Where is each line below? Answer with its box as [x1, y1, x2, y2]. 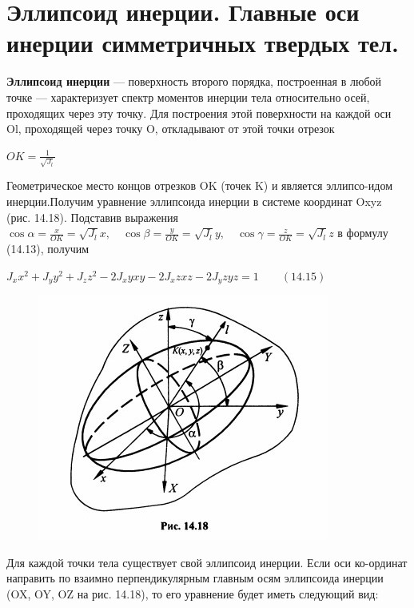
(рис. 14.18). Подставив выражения [6, 208, 178, 225]
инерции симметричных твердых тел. [6, 26, 399, 59]
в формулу [337, 224, 388, 241]
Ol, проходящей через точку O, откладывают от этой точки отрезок [6, 120, 335, 137]
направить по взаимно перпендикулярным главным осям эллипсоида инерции [6, 570, 384, 586]
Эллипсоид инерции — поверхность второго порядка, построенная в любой [6, 73, 382, 90]
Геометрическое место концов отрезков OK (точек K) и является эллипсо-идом [6, 177, 392, 194]
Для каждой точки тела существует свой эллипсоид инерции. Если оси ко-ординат [6, 554, 408, 570]
